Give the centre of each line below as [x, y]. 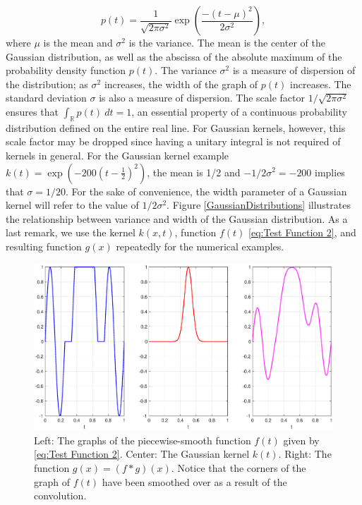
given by [301, 440]
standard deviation [46, 98]
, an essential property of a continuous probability [239, 111]
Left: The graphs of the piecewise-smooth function [143, 440]
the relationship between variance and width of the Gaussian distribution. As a [177, 218]
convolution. [60, 495]
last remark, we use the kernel [71, 232]
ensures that [32, 111]
